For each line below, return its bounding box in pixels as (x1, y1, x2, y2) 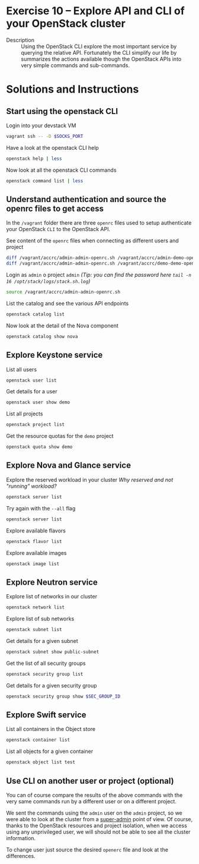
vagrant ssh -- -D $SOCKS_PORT (6, 133, 84, 139)
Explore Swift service (6, 710, 87, 720)
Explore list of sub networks (6, 615, 75, 622)
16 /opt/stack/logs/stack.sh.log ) (6, 278, 91, 285)
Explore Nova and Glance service (6, 461, 131, 471)
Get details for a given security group (6, 682, 97, 689)
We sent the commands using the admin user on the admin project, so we (6, 809, 182, 816)
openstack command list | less (6, 178, 84, 184)
